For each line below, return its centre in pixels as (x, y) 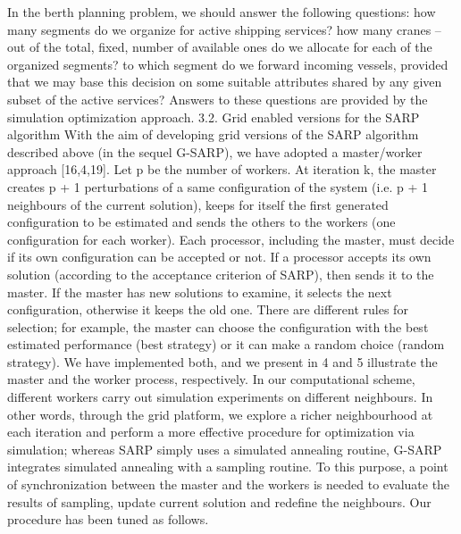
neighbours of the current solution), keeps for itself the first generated (198, 204)
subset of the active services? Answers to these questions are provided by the (218, 99)
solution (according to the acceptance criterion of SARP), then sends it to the (221, 274)
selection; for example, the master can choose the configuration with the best (218, 326)
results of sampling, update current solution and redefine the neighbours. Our (219, 501)
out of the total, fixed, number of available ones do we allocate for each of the (220, 47)
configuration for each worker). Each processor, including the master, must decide (231, 239)
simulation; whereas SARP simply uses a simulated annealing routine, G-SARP (225, 449)
